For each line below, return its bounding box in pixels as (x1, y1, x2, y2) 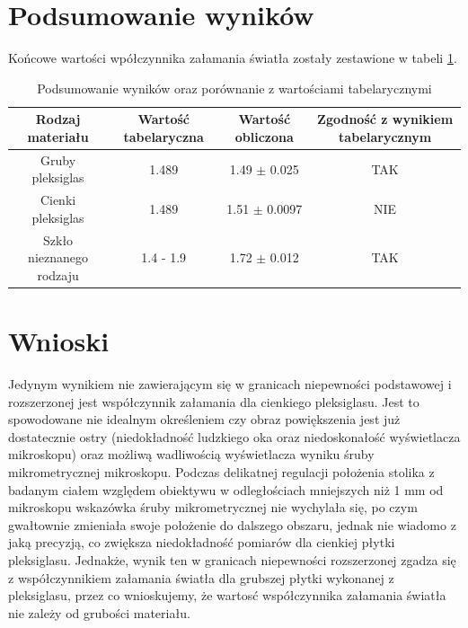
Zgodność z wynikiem (317, 110, 454, 128)
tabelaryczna (123, 127, 204, 146)
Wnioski (8, 323, 110, 359)
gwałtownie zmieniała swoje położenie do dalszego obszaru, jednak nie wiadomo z (8, 515, 456, 534)
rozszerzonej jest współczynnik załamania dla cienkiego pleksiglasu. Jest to (8, 392, 419, 411)
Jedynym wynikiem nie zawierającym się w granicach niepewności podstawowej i (8, 375, 452, 394)
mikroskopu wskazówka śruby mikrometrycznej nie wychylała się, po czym (8, 498, 418, 517)
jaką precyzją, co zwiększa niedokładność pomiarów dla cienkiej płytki (8, 533, 395, 552)
